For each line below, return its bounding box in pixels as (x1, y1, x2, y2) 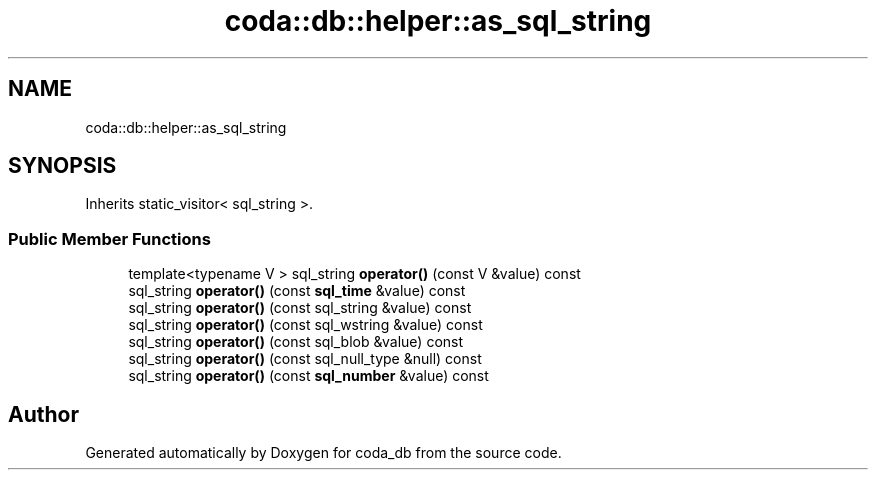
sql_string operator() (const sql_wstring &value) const (128, 316, 483, 334)
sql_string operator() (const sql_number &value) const (128, 367, 489, 385)
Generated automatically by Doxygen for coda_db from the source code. (85, 444, 562, 462)
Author (8, 401, 79, 427)
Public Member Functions (8, 228, 211, 249)
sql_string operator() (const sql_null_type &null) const (128, 350, 482, 368)
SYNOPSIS (8, 153, 117, 179)
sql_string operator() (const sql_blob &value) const (128, 333, 464, 351)
